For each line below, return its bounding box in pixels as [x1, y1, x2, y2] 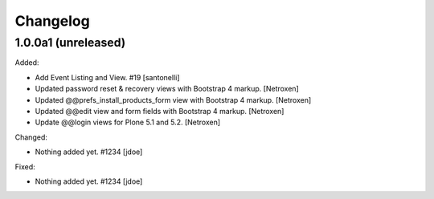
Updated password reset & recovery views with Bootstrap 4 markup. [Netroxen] [35, 84, 299, 94]
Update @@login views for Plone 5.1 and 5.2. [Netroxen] [35, 117, 221, 128]
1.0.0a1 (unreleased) [14, 35, 126, 50]
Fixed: [14, 161, 35, 172]
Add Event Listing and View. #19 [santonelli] [35, 72, 180, 82]
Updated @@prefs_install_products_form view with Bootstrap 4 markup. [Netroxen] [35, 95, 312, 104]
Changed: [14, 132, 47, 142]
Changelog [14, 12, 90, 30]
